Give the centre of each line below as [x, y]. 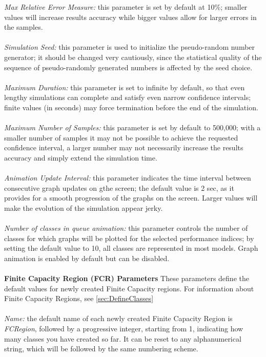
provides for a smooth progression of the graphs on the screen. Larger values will [131, 198]
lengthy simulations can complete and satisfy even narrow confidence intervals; [128, 97]
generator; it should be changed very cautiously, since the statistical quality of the [133, 57]
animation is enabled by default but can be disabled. [87, 258]
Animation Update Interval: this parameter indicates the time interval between [128, 178]
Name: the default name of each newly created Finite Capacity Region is [118, 318]
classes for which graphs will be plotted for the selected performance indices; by [129, 238]
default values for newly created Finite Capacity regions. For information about [129, 288]
